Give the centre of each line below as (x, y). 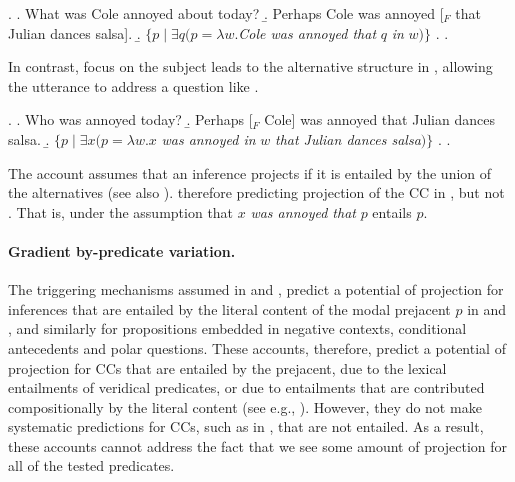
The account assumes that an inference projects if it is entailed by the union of (250, 172)
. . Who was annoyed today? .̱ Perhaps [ (130, 119)
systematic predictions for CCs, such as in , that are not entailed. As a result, (246, 426)
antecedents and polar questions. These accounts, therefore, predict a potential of (257, 347)
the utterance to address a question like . (133, 85)
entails (392, 211)
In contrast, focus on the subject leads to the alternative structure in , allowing (250, 66)
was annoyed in (208, 138)
